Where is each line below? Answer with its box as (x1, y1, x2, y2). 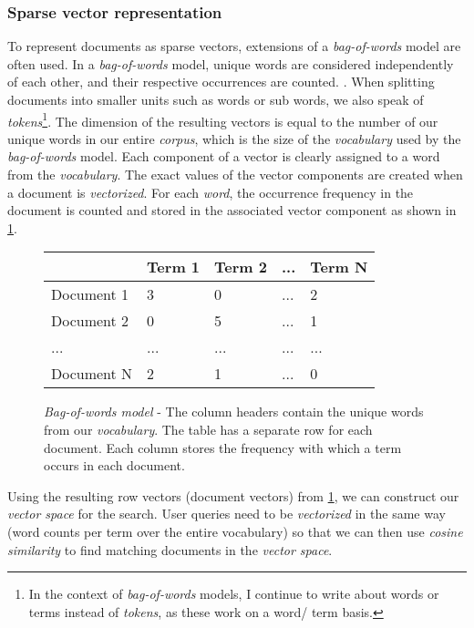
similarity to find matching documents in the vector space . (7, 540, 333, 559)
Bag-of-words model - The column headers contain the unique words (44, 402, 424, 421)
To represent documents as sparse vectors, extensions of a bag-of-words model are (7, 36, 461, 56)
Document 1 (51, 283, 129, 305)
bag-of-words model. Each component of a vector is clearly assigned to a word (7, 147, 440, 166)
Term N (310, 256, 368, 278)
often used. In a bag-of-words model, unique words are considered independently (7, 54, 454, 73)
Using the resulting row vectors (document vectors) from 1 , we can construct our (7, 486, 459, 505)
